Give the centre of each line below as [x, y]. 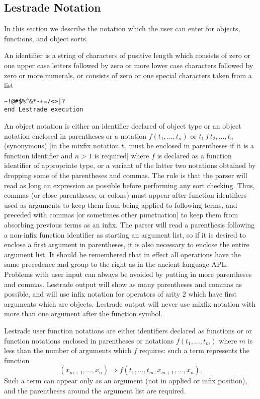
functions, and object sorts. [46, 38]
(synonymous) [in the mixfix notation [62, 146]
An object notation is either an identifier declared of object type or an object [123, 126]
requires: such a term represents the [194, 350]
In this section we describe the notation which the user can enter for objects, [122, 28]
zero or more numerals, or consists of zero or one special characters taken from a [128, 75]
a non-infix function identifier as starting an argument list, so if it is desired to [125, 234]
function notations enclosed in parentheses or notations [89, 340]
